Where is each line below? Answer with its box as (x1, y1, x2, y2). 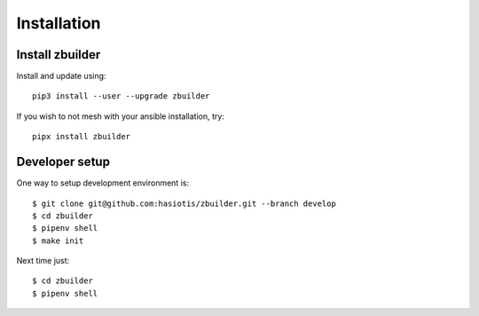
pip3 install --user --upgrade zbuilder (32, 91, 210, 101)
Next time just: (16, 256, 70, 266)
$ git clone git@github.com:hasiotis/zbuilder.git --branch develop (32, 198, 336, 209)
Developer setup (16, 154, 111, 170)
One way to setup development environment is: (16, 178, 190, 188)
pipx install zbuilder (32, 131, 131, 142)
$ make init (32, 235, 84, 246)
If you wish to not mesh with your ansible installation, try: (16, 111, 225, 122)
